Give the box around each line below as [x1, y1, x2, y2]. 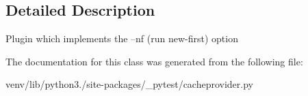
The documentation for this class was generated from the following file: [5, 54, 303, 68]
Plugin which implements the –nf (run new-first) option [5, 31, 238, 46]
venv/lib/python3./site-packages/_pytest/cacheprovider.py [5, 77, 253, 91]
